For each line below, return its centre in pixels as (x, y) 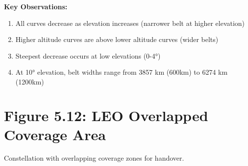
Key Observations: (36, 6)
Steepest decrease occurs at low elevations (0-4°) (88, 55)
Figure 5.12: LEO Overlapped (106, 115)
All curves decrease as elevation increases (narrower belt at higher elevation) (130, 23)
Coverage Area (55, 134)
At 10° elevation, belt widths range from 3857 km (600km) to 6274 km (122, 72)
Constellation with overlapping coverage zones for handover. (94, 157)
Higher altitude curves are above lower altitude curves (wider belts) (117, 39)
